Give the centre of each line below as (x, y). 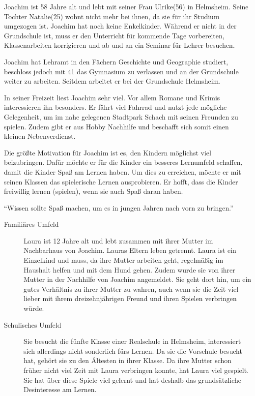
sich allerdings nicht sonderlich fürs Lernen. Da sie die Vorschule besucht (133, 350)
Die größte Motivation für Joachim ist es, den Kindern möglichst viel (108, 152)
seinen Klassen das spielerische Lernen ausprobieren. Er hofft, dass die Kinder (121, 181)
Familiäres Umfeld (31, 224)
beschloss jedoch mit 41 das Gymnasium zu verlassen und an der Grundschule (121, 71)
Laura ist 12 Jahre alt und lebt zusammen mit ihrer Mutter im (118, 240)
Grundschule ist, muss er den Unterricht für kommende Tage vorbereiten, (114, 35)
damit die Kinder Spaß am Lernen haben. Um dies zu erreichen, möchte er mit (123, 171)
